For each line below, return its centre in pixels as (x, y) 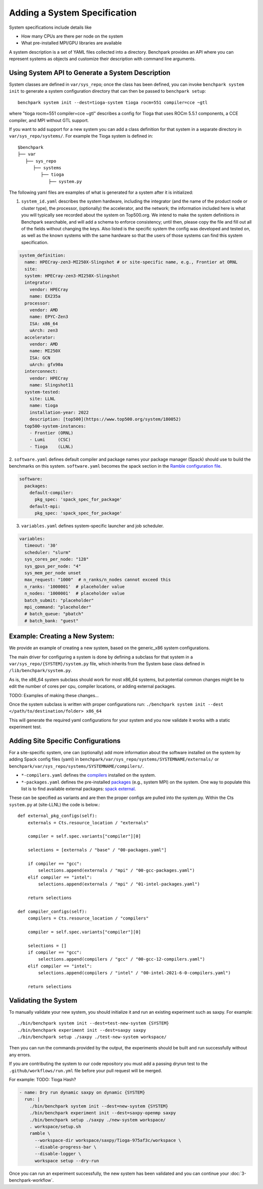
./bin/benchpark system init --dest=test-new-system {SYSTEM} (94, 1023)
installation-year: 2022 (59, 412)
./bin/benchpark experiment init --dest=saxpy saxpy (82, 1030)
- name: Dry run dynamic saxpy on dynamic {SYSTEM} (82, 1092)
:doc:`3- (238, 1173)
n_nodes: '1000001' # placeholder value (75, 594)
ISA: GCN (40, 358)
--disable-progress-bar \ (66, 1147)
